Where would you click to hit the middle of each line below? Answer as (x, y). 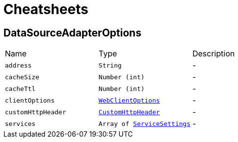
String (110, 65)
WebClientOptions (129, 100)
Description (214, 54)
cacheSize (22, 77)
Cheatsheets (46, 9)
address (18, 65)
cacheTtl (20, 89)
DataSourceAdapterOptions (73, 33)
